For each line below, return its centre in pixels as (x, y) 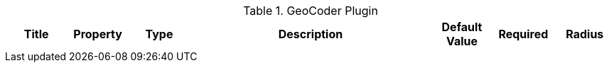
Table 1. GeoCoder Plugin (311, 11)
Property (98, 34)
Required (523, 34)
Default (462, 27)
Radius (585, 34)
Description (311, 34)
